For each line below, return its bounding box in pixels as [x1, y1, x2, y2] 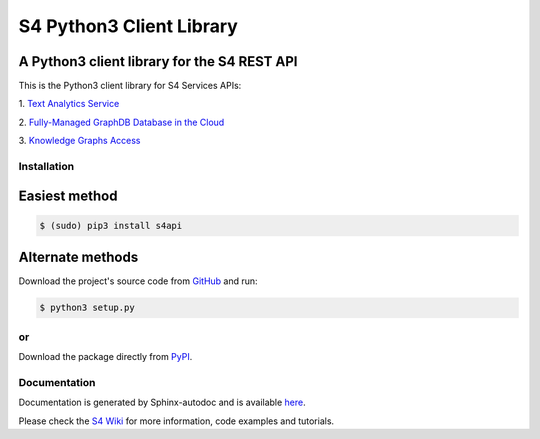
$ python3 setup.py [39, 302, 135, 314]
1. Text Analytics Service [18, 98, 120, 110]
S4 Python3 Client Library [18, 15, 239, 37]
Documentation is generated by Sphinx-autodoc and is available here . [18, 396, 307, 409]
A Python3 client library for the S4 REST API [18, 53, 298, 70]
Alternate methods [18, 249, 139, 266]
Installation [18, 160, 75, 173]
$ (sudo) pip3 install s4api [39, 220, 183, 231]
